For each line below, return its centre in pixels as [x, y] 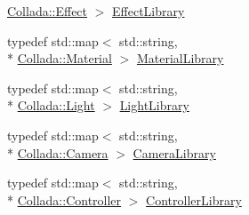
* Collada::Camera [58, 152]
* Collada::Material [60, 58]
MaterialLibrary [180, 58]
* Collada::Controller [64, 199]
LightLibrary [154, 105]
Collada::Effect [48, 11]
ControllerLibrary [194, 199]
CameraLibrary [174, 152]
